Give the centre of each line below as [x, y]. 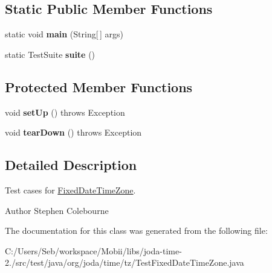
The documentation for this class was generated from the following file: [136, 231]
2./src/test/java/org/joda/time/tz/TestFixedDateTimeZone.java [125, 262]
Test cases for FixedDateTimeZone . [70, 190]
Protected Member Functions [99, 86]
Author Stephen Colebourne [57, 210]
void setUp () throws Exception [65, 112]
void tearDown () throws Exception [73, 132]
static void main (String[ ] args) [64, 34]
